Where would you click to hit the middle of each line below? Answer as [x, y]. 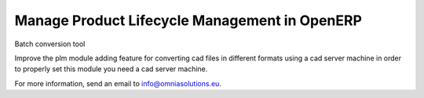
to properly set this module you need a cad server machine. [111, 69]
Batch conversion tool [50, 44]
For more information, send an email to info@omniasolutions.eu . [118, 83]
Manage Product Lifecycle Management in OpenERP [188, 20]
